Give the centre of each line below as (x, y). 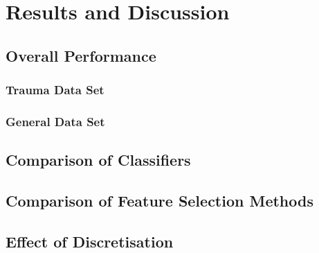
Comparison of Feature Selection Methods (159, 201)
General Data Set (55, 121)
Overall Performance (81, 55)
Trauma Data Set (55, 90)
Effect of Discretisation (90, 241)
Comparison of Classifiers (98, 160)
